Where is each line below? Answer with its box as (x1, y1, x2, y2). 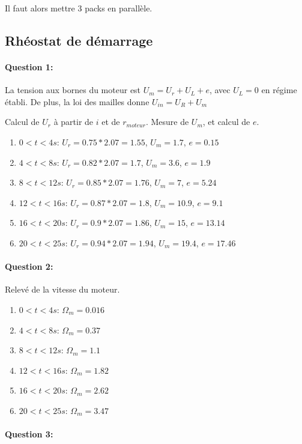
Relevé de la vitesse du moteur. (5, 283, 120, 296)
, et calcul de (202, 115, 250, 128)
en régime (261, 84, 297, 96)
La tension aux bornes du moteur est (5, 84, 141, 96)
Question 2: (5, 260, 53, 273)
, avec (209, 84, 231, 96)
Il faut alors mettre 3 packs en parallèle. (5, 2, 153, 14)
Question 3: (5, 428, 53, 440)
